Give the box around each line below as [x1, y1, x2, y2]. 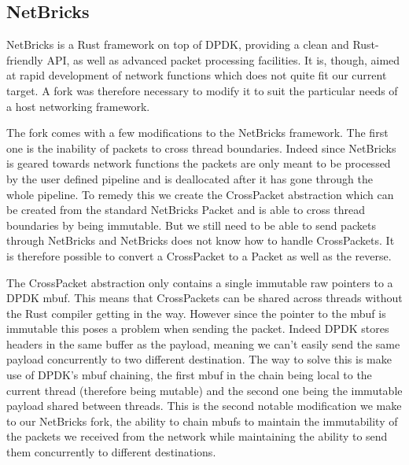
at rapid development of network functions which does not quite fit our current [6, 67, 387, 83]
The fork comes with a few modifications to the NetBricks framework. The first [6, 124, 389, 141]
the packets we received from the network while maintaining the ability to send [6, 428, 388, 445]
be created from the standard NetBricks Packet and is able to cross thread [6, 201, 365, 218]
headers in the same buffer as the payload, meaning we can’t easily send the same [6, 335, 400, 352]
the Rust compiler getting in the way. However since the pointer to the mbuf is [6, 304, 386, 321]
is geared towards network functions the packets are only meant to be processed [6, 155, 391, 172]
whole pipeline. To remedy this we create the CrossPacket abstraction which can [6, 186, 394, 202]
